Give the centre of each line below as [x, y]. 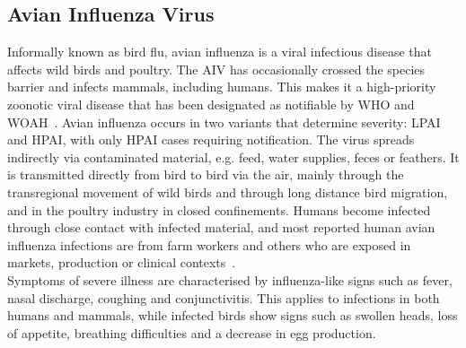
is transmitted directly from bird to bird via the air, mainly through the [206, 174]
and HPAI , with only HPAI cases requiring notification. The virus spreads [211, 139]
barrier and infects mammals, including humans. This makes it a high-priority [222, 87]
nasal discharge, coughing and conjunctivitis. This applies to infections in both [224, 297]
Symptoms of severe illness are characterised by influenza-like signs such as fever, [230, 279]
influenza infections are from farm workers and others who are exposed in [209, 244]
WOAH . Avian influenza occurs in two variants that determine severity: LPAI [224, 122]
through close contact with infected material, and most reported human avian [221, 227]
